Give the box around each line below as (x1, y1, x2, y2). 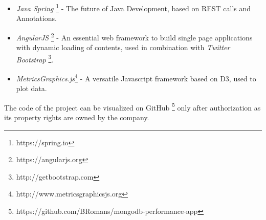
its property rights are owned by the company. (4, 112, 149, 123)
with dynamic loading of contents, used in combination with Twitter (16, 42, 230, 53)
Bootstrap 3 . (16, 52, 54, 64)
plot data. (16, 83, 47, 94)
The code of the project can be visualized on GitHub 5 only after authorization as (4, 100, 261, 113)
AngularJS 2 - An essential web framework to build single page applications (16, 30, 253, 42)
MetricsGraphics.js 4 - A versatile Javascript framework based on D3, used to (16, 71, 256, 83)
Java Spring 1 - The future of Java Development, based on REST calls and (16, 2, 251, 13)
